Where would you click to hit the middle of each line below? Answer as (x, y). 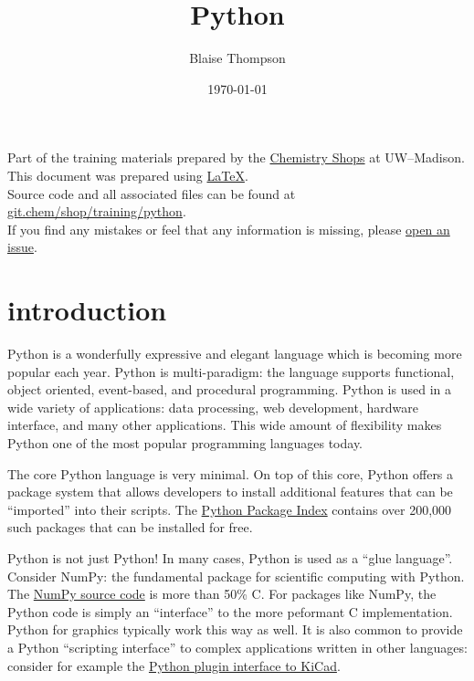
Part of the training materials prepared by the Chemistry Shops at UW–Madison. (236, 157)
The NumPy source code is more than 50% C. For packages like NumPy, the (222, 594)
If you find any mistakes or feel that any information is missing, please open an (229, 229)
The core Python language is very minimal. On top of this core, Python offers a (231, 473)
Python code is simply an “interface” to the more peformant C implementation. (230, 611)
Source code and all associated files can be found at (152, 193)
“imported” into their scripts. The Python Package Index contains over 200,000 (230, 509)
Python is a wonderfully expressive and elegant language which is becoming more (235, 353)
